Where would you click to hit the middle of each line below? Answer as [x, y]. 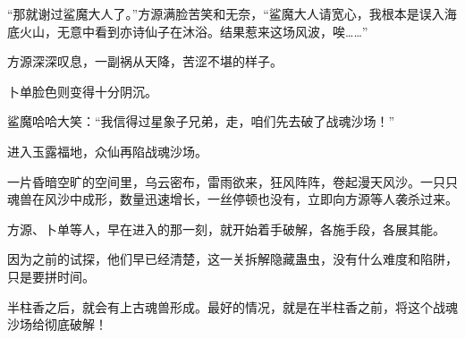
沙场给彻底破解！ [57, 324]
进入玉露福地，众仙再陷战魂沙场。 [107, 151]
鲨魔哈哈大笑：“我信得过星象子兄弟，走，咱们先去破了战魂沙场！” [201, 121]
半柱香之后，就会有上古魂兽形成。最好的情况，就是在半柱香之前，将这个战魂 [232, 306]
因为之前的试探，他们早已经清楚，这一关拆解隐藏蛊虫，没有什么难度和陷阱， [232, 259]
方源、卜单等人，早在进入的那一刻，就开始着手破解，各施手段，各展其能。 [226, 229]
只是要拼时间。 [51, 276]
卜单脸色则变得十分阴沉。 [82, 91]
